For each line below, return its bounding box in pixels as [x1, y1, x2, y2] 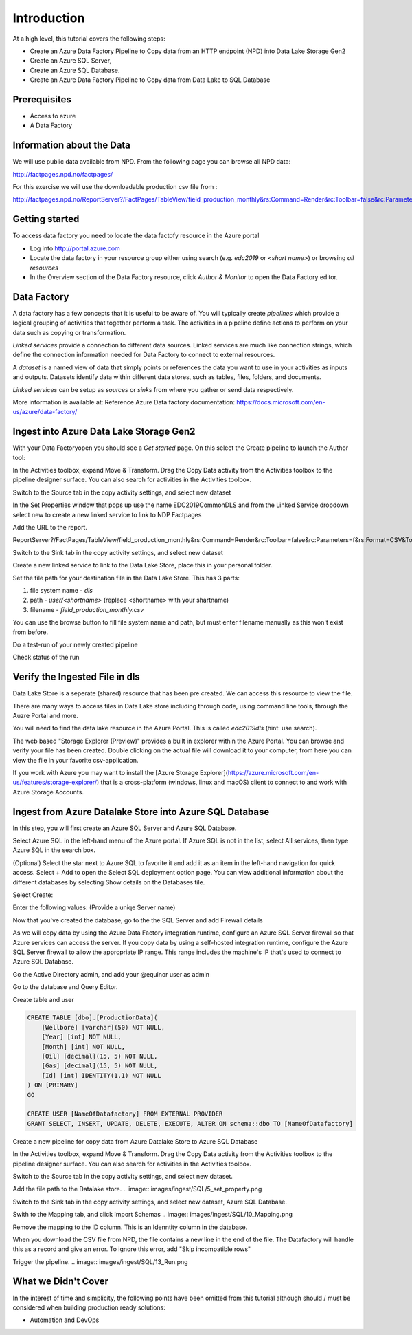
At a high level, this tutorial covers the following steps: [12, 34, 165, 43]
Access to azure [30, 112, 76, 120]
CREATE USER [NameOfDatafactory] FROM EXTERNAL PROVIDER [27, 1110, 223, 1118]
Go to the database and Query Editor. [12, 983, 118, 991]
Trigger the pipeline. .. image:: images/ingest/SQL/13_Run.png [12, 1257, 188, 1266]
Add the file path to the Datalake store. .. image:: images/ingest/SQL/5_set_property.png [12, 1185, 262, 1193]
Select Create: [12, 891, 54, 899]
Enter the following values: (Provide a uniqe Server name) [12, 903, 176, 911]
